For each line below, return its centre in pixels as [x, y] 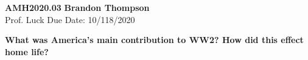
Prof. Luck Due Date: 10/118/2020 [70, 19]
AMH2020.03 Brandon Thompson [77, 7]
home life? [27, 51]
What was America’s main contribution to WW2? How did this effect [154, 40]
